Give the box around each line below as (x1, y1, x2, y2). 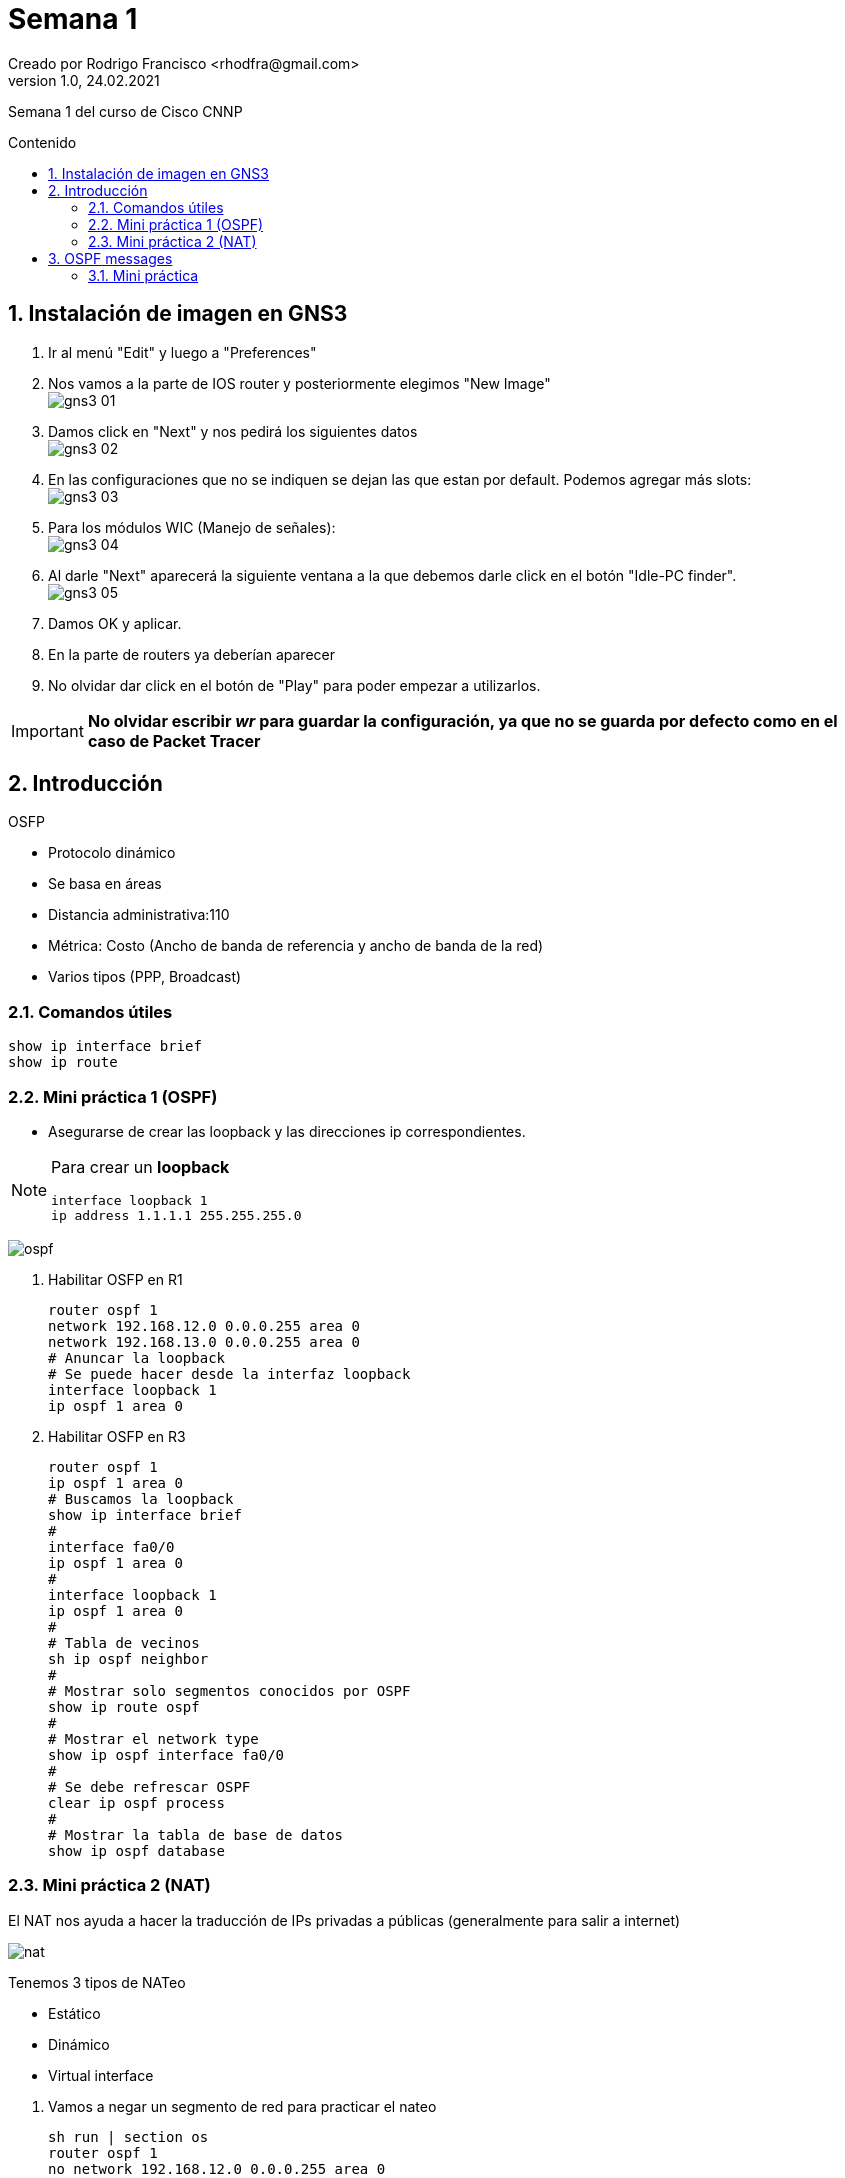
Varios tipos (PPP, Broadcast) (48, 968, 242, 986)
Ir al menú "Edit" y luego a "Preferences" (48, 343, 317, 361)
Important (11, 720, 84, 741)
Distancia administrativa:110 (48, 906, 230, 924)
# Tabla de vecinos (48, 1634, 200, 1651)
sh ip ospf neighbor (48, 1650, 209, 1667)
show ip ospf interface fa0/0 (48, 1746, 285, 1763)
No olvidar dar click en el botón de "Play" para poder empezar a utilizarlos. (48, 676, 541, 694)
